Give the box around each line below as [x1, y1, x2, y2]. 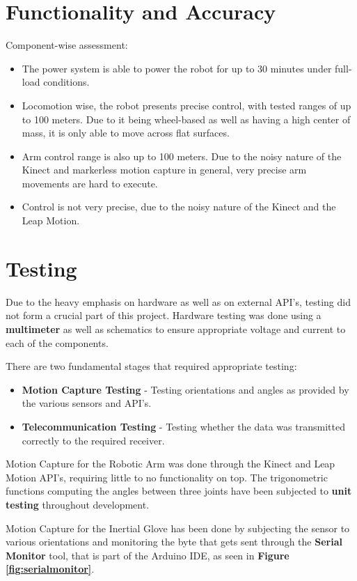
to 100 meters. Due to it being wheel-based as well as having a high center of [22, 111, 351, 126]
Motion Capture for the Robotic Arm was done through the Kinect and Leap [6, 456, 335, 471]
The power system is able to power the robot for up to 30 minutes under [22, 61, 332, 75]
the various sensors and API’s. [22, 396, 152, 410]
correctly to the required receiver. [22, 433, 165, 447]
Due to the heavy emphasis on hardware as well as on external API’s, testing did [6, 294, 351, 309]
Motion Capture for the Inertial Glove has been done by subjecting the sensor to [6, 520, 350, 535]
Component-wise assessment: [6, 38, 128, 52]
